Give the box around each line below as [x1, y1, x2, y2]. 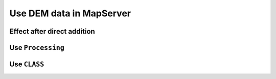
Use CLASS [9, 60, 44, 68]
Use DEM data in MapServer [9, 8, 131, 19]
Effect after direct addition [9, 27, 96, 36]
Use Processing [9, 43, 65, 52]
